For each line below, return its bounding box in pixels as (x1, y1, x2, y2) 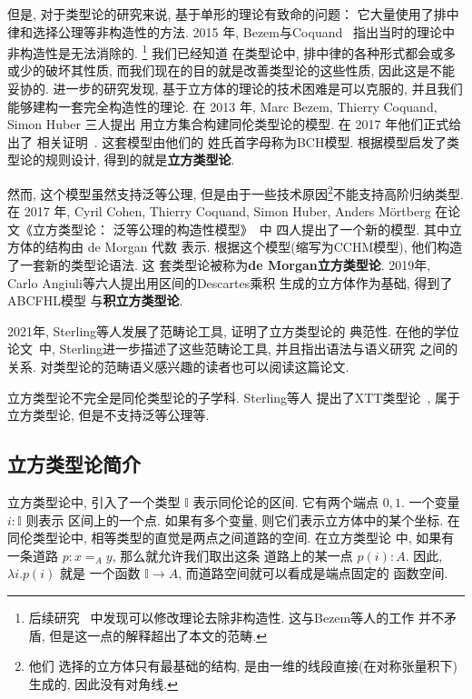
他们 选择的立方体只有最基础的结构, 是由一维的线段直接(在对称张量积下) (28, 656, 457, 675)
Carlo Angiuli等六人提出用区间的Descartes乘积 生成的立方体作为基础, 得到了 (7, 273, 453, 292)
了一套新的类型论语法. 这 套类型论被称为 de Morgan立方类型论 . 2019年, (7, 255, 431, 275)
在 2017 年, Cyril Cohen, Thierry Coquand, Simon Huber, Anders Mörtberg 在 (7, 202, 448, 221)
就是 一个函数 (59, 564, 141, 583)
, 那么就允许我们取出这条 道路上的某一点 (112, 545, 353, 564)
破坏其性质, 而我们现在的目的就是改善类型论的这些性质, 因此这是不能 (44, 61, 456, 80)
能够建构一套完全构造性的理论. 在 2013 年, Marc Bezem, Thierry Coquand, (7, 96, 438, 115)
